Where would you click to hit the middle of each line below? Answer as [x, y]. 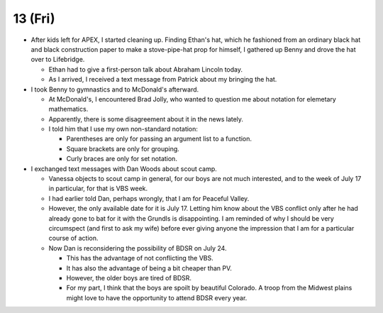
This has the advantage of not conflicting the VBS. [140, 258]
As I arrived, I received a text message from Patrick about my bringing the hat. [163, 79]
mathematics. [68, 109]
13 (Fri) [34, 18]
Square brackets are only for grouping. [123, 148]
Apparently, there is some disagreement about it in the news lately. [146, 119]
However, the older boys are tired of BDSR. [129, 278]
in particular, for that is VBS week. [98, 189]
